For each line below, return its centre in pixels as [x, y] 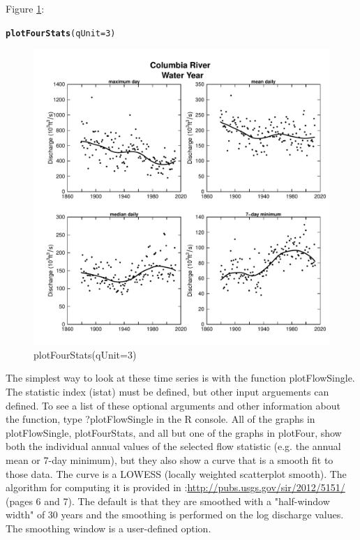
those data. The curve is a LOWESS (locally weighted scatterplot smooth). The [176, 473]
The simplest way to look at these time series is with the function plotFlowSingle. [180, 378]
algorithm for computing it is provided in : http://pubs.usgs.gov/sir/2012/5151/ [175, 487]
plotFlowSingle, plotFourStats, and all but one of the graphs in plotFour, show [174, 432]
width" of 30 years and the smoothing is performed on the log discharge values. [175, 515]
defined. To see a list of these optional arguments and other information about [173, 405]
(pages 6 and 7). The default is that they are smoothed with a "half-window [168, 501]
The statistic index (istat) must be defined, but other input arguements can [167, 392]
